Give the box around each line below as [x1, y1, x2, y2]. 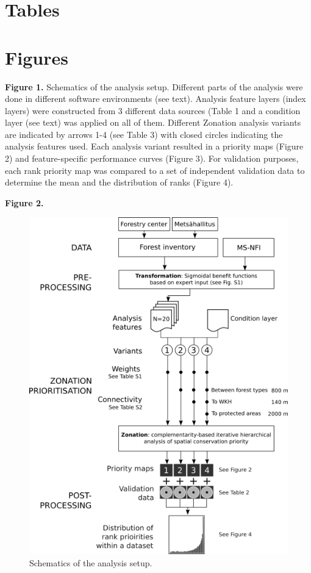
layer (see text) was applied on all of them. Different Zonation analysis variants [5, 116, 301, 129]
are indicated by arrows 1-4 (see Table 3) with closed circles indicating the [5, 128, 283, 140]
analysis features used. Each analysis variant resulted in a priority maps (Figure [5, 140, 304, 153]
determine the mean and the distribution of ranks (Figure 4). [5, 176, 234, 189]
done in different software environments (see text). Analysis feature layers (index [5, 92, 306, 105]
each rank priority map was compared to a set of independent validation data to [5, 164, 305, 176]
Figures [5, 45, 68, 70]
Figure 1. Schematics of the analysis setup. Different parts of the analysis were [5, 80, 303, 93]
